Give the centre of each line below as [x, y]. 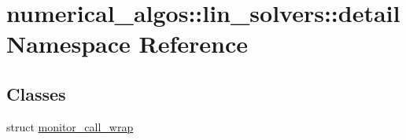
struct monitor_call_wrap [70, 126]
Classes [36, 93]
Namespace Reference [127, 44]
